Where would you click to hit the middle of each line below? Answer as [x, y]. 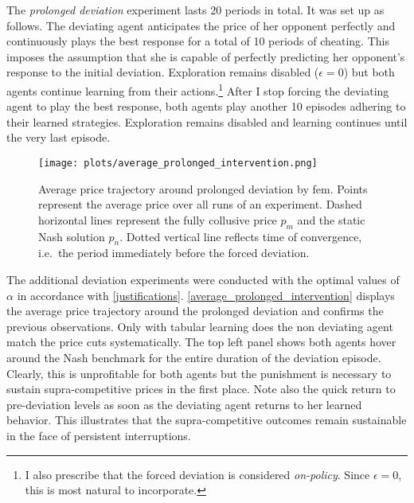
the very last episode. [59, 137]
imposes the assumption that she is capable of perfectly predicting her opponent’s [206, 56]
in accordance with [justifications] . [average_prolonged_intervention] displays [206, 295]
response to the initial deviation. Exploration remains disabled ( [163, 72]
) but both [369, 72]
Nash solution [72, 236]
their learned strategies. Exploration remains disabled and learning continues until [207, 121]
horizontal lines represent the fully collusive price [158, 219]
